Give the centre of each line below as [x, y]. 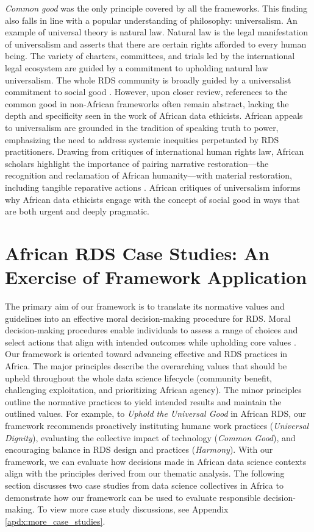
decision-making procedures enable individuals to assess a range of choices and [152, 330]
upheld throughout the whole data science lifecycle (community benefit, [139, 378]
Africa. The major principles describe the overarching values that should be [146, 365]
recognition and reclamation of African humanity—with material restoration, [148, 175]
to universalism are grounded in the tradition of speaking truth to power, [142, 127]
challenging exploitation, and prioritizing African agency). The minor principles [153, 390]
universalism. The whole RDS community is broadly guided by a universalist [148, 80]
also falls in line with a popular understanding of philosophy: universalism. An [151, 20]
